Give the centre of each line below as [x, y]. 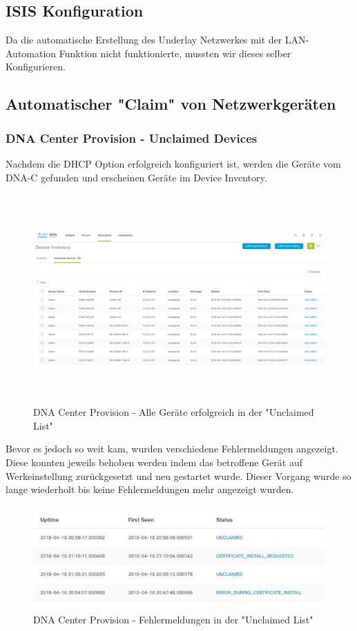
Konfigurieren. [36, 67]
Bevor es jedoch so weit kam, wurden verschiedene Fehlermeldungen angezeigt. [172, 449]
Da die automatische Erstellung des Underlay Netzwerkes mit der [144, 40]
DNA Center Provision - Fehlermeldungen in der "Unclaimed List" [173, 620]
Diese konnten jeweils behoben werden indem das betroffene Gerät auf [154, 462]
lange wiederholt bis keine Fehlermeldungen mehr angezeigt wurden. [150, 489]
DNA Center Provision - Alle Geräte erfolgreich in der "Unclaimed [174, 412]
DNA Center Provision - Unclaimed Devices [132, 138]
